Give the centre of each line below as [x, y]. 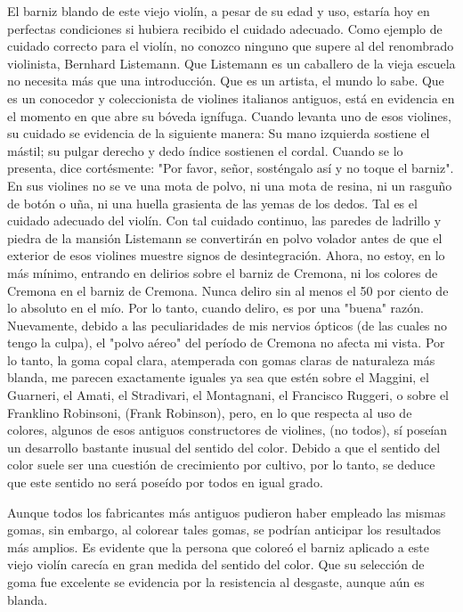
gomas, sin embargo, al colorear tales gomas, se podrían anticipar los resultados [224, 530]
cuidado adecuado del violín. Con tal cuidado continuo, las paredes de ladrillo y [224, 220]
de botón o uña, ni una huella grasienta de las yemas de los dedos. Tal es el [212, 203]
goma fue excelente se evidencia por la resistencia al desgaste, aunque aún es [216, 582]
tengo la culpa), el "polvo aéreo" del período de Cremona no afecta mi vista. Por [226, 343]
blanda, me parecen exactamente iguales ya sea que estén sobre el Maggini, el [218, 377]
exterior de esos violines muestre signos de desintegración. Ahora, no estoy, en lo [226, 255]
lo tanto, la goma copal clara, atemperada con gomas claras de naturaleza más [221, 359]
